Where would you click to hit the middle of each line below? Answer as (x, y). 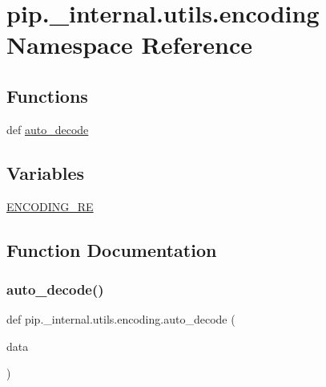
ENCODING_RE (50, 206)
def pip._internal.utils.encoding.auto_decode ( (121, 319)
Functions (47, 95)
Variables (46, 172)
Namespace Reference (129, 45)
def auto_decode (48, 129)
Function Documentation (112, 249)
